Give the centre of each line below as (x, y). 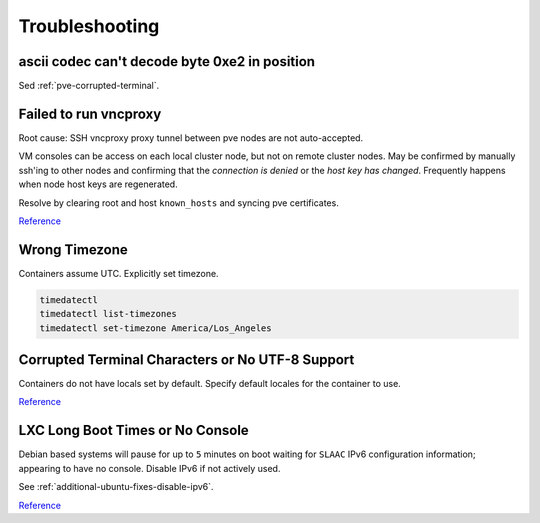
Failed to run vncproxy (90, 113)
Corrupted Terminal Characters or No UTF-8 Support (186, 359)
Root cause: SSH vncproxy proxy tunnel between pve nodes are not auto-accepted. (191, 137)
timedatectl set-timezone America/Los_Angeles (155, 328)
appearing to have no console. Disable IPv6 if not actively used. (149, 468)
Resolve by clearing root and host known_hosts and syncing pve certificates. (178, 202)
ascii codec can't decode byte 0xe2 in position (166, 61)
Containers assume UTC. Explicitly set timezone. (118, 273)
